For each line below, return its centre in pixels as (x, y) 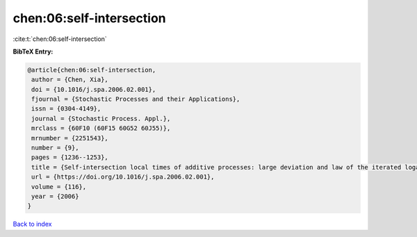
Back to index (32, 224)
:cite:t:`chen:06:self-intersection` (60, 39)
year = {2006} (55, 196)
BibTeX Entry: (33, 51)
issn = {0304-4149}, (66, 109)
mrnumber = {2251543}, (70, 138)
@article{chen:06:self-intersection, (92, 70)
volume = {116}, (59, 187)
